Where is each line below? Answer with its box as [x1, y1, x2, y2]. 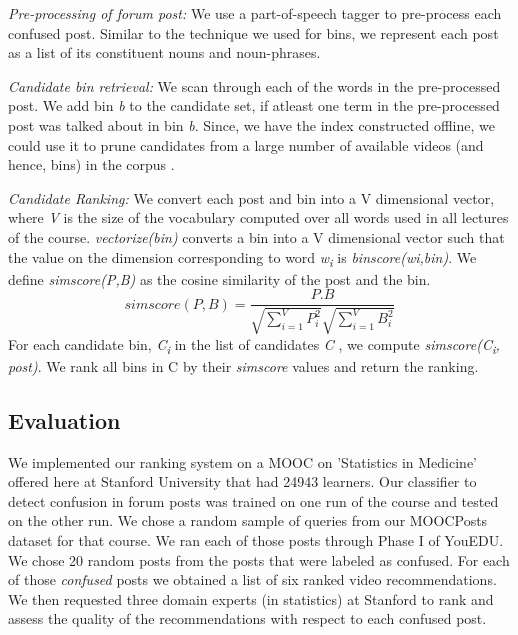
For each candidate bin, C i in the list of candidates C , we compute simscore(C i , [8, 333, 500, 357]
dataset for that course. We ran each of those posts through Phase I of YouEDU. [8, 530, 504, 550]
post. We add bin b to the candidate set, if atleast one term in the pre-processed [8, 95, 500, 116]
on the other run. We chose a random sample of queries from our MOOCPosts [8, 510, 488, 531]
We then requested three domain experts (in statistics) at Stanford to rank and [8, 588, 494, 609]
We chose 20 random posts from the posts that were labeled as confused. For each [8, 549, 510, 570]
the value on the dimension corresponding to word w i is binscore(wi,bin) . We [8, 246, 477, 270]
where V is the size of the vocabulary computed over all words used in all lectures [8, 207, 509, 228]
